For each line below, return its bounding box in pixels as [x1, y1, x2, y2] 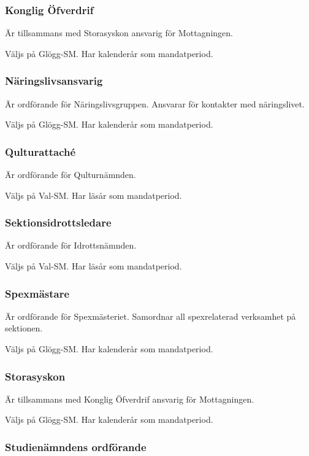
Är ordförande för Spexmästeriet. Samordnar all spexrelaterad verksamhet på [5, 309, 296, 322]
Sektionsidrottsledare [5, 215, 112, 230]
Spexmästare [5, 285, 70, 301]
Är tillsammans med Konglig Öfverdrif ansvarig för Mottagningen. [5, 392, 254, 405]
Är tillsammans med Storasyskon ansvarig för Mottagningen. [5, 26, 233, 39]
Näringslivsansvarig [5, 73, 103, 88]
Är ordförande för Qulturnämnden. [5, 168, 136, 181]
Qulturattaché [5, 144, 76, 159]
